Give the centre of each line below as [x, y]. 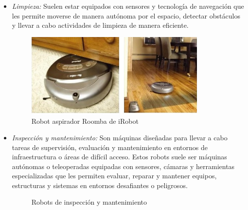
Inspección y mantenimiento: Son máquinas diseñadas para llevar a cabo [120, 138]
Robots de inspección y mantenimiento [89, 201]
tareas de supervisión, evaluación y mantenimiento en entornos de [110, 147]
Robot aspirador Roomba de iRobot [85, 121]
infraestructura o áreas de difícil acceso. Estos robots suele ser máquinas [119, 157]
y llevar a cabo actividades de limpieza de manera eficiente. [100, 25]
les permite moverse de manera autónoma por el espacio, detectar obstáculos [126, 15]
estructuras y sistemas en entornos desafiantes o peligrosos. [100, 185]
